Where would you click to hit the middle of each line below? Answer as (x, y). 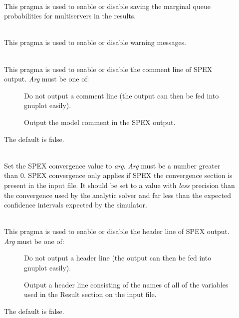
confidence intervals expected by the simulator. (76, 205)
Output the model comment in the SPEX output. (100, 122)
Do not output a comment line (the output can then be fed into (121, 95)
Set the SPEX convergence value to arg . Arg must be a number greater (112, 165)
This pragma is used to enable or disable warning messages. (95, 42)
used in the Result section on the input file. (90, 294)
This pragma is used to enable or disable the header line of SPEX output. (117, 231)
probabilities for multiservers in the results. (70, 16)
